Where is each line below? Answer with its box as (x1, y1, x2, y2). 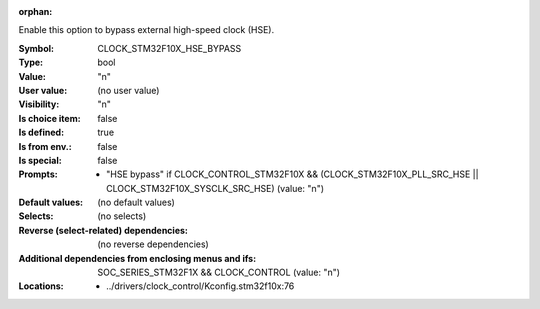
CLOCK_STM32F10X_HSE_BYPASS (97, 42, 242, 54)
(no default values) (97, 196, 175, 209)
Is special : (18, 154, 62, 166)
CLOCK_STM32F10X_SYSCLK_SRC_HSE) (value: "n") (106, 182, 325, 194)
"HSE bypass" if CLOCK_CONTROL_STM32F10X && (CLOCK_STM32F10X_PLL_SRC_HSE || (106, 168, 479, 180)
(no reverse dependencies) (97, 238, 209, 250)
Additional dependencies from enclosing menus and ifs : (18, 252, 257, 264)
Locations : (18, 280, 64, 292)
